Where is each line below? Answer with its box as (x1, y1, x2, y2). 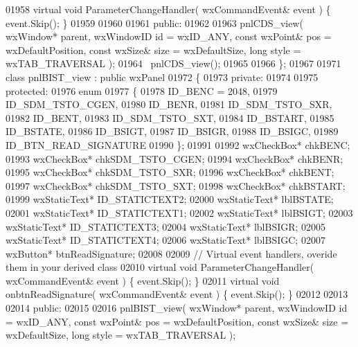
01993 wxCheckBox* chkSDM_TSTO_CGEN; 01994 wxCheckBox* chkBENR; (6, 151, 343, 166)
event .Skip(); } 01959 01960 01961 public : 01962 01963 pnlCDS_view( (6, 15, 303, 30)
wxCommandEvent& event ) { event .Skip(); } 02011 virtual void (6, 273, 280, 287)
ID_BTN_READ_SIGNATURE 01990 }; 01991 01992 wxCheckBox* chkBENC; (6, 137, 350, 152)
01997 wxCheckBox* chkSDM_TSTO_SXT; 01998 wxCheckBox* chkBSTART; (6, 178, 346, 193)
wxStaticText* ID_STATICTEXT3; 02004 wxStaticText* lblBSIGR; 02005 (6, 219, 326, 233)
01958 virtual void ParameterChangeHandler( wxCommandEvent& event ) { (6, 2, 331, 16)
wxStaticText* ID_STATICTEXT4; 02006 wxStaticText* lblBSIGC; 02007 (6, 233, 325, 247)
